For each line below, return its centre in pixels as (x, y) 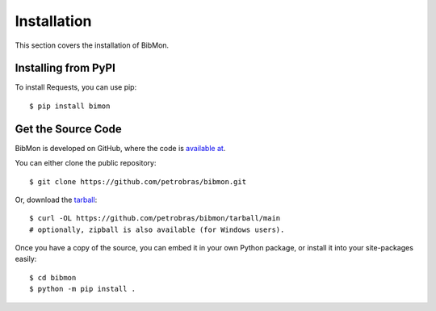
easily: (26, 259)
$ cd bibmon (53, 277)
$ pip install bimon (70, 106)
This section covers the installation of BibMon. (92, 45)
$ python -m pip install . (83, 289)
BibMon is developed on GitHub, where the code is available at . (120, 148)
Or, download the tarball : (56, 200)
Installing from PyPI (65, 68)
